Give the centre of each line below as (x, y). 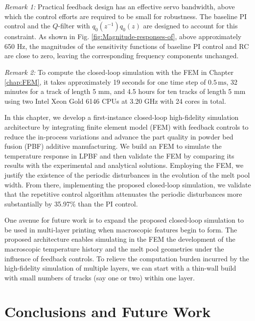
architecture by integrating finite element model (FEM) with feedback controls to (127, 126)
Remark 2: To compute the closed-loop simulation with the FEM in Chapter (119, 72)
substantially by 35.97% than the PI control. (71, 203)
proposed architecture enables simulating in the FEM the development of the (120, 239)
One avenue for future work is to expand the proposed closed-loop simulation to (124, 220)
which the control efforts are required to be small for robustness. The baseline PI (126, 16)
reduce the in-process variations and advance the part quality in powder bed (119, 136)
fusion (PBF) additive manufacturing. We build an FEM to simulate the (113, 146)
